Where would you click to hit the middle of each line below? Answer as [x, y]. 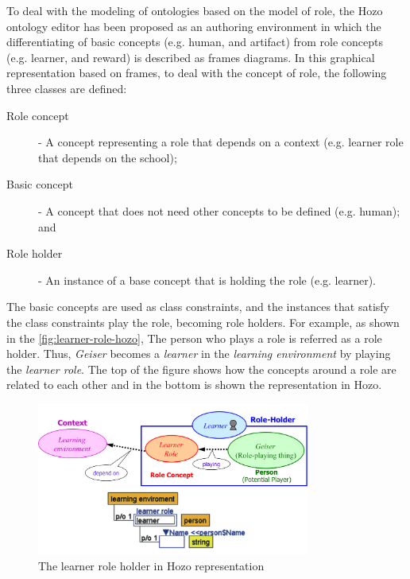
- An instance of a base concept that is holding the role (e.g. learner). [207, 280]
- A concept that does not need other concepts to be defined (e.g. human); [219, 210]
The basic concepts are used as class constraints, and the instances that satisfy [198, 307]
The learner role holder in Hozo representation [151, 566]
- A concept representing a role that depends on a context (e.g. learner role [221, 142]
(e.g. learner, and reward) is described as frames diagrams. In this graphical [191, 57]
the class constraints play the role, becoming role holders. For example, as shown [203, 322]
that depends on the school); [108, 157]
